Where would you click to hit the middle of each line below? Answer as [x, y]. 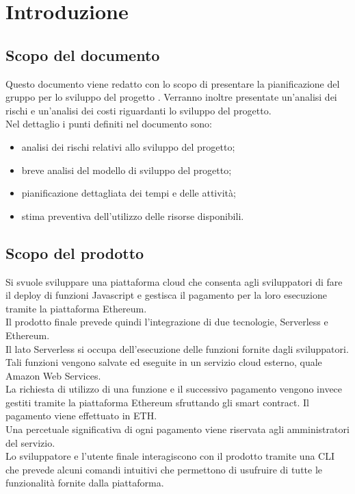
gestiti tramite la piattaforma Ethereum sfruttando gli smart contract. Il [158, 402]
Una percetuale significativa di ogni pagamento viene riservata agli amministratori [177, 429]
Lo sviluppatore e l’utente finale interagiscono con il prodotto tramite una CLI [170, 456]
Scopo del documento [83, 54]
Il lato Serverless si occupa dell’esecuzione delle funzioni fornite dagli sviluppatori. [177, 348]
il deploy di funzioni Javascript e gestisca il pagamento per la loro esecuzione [166, 295]
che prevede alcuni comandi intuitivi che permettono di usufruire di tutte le [164, 469]
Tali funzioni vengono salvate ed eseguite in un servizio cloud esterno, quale [164, 362]
